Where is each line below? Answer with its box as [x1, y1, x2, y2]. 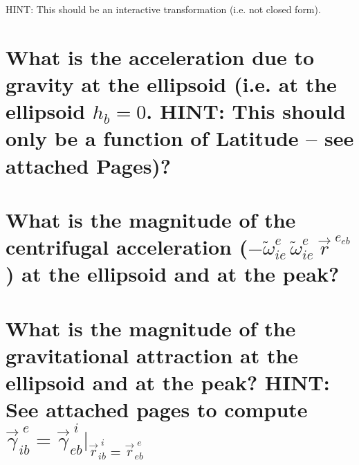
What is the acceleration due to [6, 42, 315, 71]
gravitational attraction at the [6, 340, 299, 369]
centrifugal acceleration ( [6, 232, 248, 261]
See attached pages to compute [6, 395, 308, 423]
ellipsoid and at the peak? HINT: [6, 368, 330, 396]
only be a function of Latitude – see [6, 124, 354, 152]
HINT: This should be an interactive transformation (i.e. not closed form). [6, 2, 321, 16]
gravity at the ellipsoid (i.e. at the [6, 69, 337, 98]
